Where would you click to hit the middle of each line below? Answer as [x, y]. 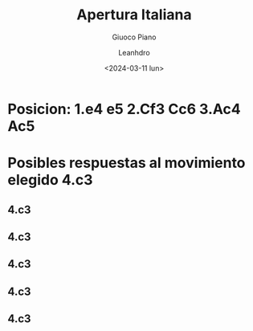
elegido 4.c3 [50, 180]
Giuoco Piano [134, 37]
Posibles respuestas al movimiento [126, 163]
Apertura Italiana [134, 15]
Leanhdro [134, 52]
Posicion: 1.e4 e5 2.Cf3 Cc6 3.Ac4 [124, 109]
